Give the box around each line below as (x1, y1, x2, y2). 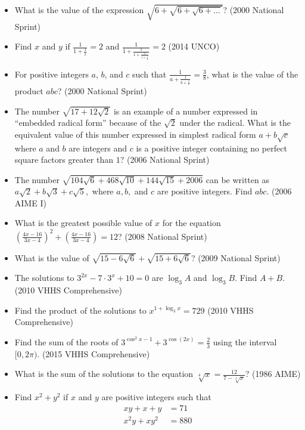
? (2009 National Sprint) (191, 251, 281, 264)
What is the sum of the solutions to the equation (14, 367, 194, 380)
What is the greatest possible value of (14, 216, 152, 229)
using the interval (213, 335, 277, 348)
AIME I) (14, 196, 46, 209)
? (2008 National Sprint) (117, 230, 207, 242)
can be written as (206, 173, 269, 185)
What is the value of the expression (14, 4, 144, 16)
